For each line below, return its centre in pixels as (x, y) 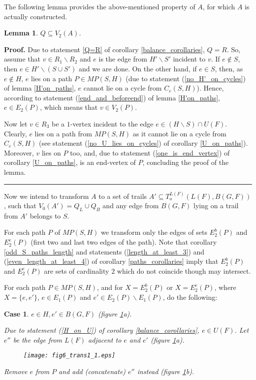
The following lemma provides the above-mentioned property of (100, 6)
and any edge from (131, 206)
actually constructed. (36, 16)
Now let (16, 123)
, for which (219, 6)
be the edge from (38, 339)
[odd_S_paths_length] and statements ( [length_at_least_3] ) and (104, 251)
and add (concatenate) (92, 371)
